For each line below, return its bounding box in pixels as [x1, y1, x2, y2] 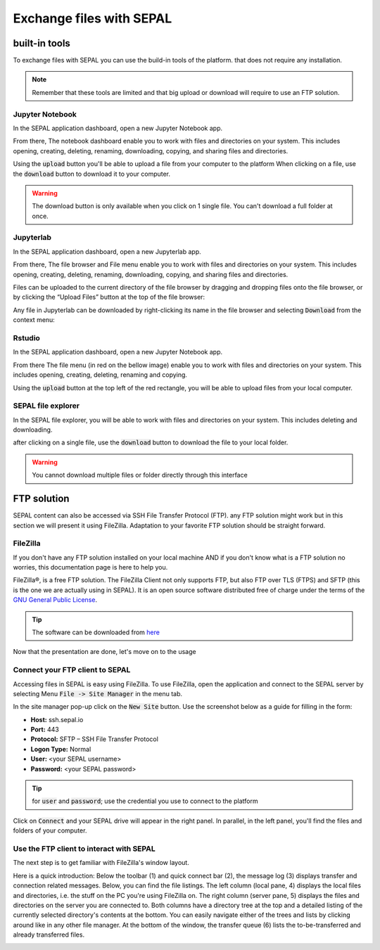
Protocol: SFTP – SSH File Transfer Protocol [30, 735, 158, 743]
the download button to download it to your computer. [13, 169, 171, 178]
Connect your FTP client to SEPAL [13, 665, 131, 675]
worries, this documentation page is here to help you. [13, 563, 168, 572]
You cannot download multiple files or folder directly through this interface [32, 471, 248, 480]
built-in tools [13, 37, 70, 49]
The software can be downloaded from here [32, 628, 160, 636]
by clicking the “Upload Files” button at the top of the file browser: [13, 293, 205, 302]
